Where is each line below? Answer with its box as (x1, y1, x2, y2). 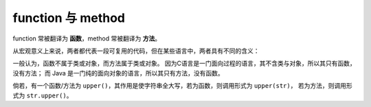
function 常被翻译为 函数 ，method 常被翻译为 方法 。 (12, 34, 161, 43)
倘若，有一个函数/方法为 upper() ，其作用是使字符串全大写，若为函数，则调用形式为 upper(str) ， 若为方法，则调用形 (12, 82, 353, 90)
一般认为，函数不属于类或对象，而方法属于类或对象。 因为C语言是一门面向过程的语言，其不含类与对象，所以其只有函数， (12, 59, 357, 68)
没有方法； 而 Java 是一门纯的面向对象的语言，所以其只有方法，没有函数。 (12, 69, 225, 77)
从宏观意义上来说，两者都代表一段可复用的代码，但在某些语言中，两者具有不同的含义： (12, 47, 260, 55)
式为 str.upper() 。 (12, 91, 73, 99)
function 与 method (12, 10, 125, 25)
